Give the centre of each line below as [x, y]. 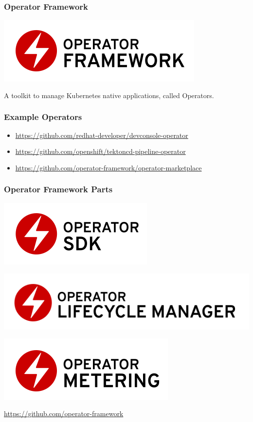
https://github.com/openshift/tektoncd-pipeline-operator [100, 151]
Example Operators [43, 117]
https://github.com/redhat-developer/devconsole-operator [102, 135]
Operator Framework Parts [58, 189]
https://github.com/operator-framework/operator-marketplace [108, 167]
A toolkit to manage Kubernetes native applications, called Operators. [109, 95]
